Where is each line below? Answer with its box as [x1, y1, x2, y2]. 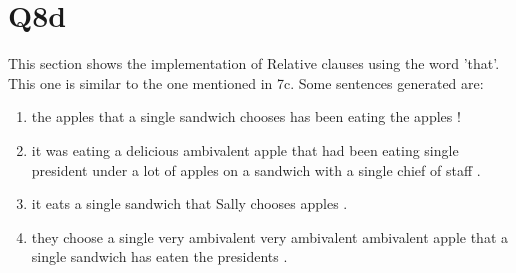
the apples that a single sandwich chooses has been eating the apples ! [31, 106, 461, 127]
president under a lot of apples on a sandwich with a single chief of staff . [31, 159, 481, 180]
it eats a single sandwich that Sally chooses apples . [31, 193, 348, 214]
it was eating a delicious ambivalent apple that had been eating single [31, 139, 459, 160]
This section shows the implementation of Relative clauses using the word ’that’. [8, 53, 500, 74]
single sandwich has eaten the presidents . [31, 246, 288, 267]
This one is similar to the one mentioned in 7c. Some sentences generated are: [8, 72, 484, 93]
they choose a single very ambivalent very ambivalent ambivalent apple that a [31, 226, 508, 247]
